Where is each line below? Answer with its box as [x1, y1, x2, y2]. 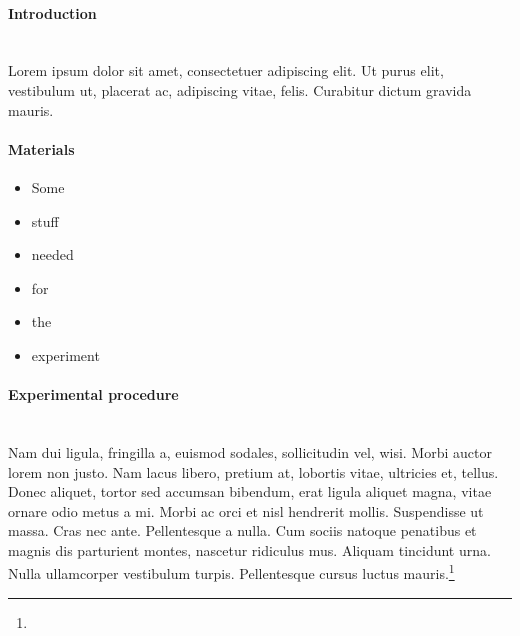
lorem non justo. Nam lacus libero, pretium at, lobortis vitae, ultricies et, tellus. [8, 461, 499, 482]
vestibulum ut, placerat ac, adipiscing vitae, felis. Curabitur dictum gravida [8, 79, 472, 100]
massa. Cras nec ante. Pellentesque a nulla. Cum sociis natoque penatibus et [8, 520, 477, 541]
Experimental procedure [8, 384, 179, 405]
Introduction [8, 2, 97, 23]
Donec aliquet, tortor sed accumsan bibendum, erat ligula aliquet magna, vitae [8, 481, 492, 502]
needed [31, 244, 74, 265]
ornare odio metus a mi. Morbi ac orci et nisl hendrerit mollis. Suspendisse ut [8, 500, 484, 521]
